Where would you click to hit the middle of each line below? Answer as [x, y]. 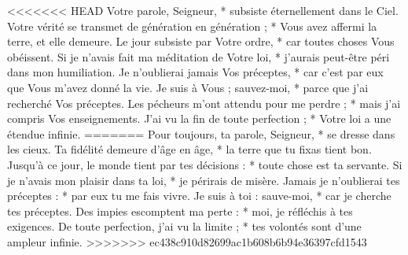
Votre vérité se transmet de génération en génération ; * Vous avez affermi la [192, 26]
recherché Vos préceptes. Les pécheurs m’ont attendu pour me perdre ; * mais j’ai [204, 103]
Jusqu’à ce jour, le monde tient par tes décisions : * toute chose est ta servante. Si [205, 164]
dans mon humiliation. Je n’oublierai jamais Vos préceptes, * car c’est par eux [195, 72]
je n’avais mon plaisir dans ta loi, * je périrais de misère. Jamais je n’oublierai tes [204, 180]
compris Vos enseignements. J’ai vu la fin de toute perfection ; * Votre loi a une [199, 118]
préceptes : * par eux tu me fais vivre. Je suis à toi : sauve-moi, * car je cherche [199, 196]
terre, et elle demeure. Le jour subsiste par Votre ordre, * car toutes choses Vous [201, 41]
